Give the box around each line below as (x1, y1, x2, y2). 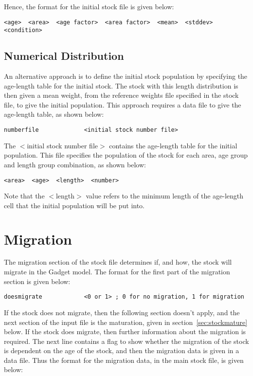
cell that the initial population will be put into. (4, 200, 145, 210)
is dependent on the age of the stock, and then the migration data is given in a (4, 345, 239, 356)
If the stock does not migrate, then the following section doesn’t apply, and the (4, 307, 240, 317)
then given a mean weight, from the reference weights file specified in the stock (4, 90, 239, 100)
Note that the (4, 191, 45, 201)
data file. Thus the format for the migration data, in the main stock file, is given (4, 355, 244, 365)
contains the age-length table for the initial (109, 140, 237, 150)
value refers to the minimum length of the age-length (86, 191, 244, 201)
